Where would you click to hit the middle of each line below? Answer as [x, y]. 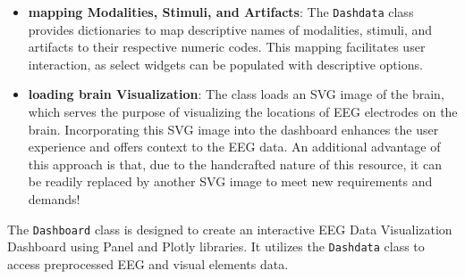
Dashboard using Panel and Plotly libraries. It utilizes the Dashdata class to [216, 246]
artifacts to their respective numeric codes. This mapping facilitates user [227, 47]
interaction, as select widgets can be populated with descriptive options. [225, 64]
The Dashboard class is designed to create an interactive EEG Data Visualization [230, 229]
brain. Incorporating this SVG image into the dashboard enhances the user [233, 129]
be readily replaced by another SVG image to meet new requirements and [230, 181]
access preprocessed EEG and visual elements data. [148, 263]
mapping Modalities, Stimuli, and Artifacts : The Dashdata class [221, 12]
